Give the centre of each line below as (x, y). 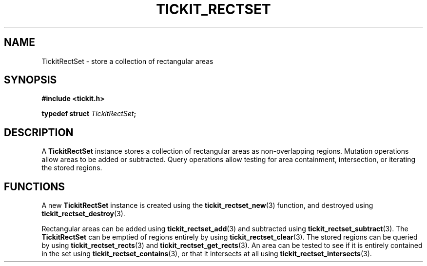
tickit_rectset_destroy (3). (83, 214)
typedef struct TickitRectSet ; (89, 114)
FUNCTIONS (35, 186)
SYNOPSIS (30, 80)
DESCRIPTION (39, 132)
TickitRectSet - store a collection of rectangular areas (127, 61)
